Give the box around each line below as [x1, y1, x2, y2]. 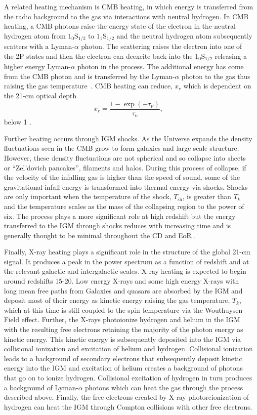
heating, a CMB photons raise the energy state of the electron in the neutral [4, 21, 236, 31]
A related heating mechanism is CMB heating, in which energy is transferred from [4, 1, 253, 11]
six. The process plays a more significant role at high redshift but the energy [4, 210, 236, 221]
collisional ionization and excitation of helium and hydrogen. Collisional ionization [4, 343, 253, 354]
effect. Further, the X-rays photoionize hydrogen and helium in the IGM [21, 314, 240, 325]
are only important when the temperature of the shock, [4, 191, 171, 202]
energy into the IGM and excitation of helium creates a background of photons [4, 363, 243, 373]
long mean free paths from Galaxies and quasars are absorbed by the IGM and [4, 285, 243, 295]
